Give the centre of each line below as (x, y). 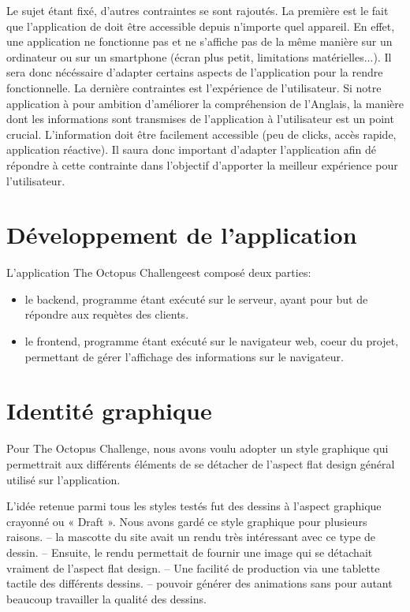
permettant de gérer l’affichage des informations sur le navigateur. (184, 356)
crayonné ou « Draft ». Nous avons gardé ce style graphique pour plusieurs (187, 521)
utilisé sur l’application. (63, 479)
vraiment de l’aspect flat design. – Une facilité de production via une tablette (193, 567)
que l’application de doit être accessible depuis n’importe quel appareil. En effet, (201, 26)
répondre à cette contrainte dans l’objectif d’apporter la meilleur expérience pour (202, 164)
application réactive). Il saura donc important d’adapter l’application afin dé (191, 149)
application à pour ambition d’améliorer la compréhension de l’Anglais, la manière (205, 103)
